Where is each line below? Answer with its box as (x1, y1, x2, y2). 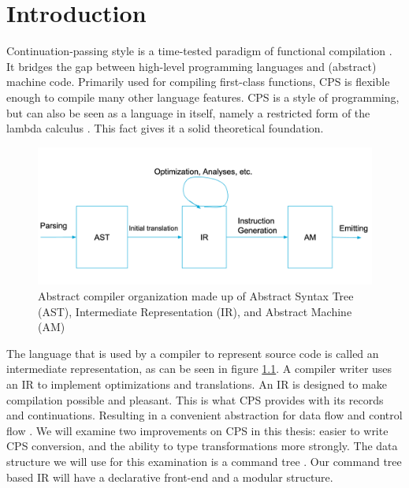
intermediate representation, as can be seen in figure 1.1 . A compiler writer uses (6, 360, 392, 377)
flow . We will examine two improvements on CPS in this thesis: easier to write (6, 422, 389, 438)
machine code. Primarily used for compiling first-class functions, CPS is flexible (6, 73, 390, 90)
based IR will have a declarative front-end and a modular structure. (6, 468, 333, 485)
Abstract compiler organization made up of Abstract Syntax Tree (38, 288, 354, 304)
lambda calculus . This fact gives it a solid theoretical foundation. (6, 120, 324, 136)
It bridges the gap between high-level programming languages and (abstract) (6, 58, 377, 74)
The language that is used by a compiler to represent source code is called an (6, 345, 379, 361)
